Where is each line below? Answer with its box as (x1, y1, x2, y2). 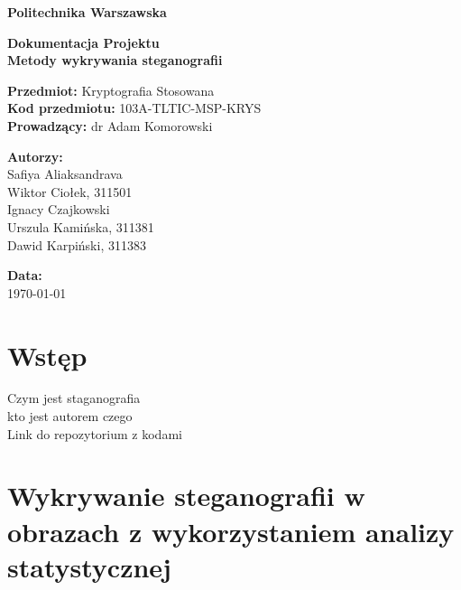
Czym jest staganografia (7, 389, 141, 407)
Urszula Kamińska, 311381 (7, 217, 154, 236)
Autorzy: (7, 146, 63, 165)
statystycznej (7, 548, 171, 585)
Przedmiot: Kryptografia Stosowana (7, 80, 215, 99)
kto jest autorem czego (7, 407, 133, 426)
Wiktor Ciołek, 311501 (7, 182, 133, 201)
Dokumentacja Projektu (7, 33, 160, 52)
